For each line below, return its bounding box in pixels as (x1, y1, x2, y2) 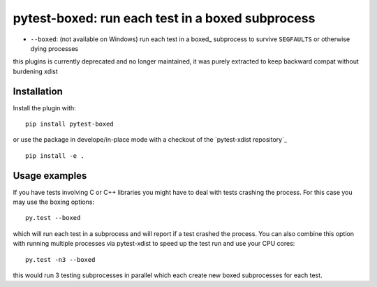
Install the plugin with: (13, 103, 76, 112)
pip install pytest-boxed (25, 120, 114, 128)
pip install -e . (25, 152, 84, 160)
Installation (13, 85, 63, 97)
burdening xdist (13, 67, 59, 75)
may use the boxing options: (13, 198, 94, 206)
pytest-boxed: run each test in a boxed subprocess (13, 10, 316, 26)
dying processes (30, 44, 79, 52)
